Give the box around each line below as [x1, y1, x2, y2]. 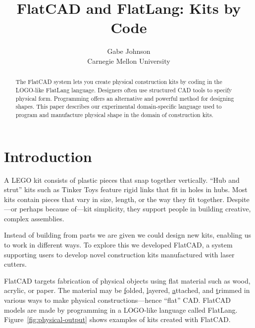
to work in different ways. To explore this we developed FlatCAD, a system [4, 240, 233, 250]
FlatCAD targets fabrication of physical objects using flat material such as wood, [4, 275, 251, 286]
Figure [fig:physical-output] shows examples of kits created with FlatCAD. [4, 314, 231, 325]
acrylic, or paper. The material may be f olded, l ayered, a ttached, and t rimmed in [4, 285, 250, 295]
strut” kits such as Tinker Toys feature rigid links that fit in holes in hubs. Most [4, 184, 248, 195]
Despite [226, 194, 250, 204]
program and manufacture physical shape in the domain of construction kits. [15, 110, 213, 119]
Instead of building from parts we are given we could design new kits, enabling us [4, 230, 252, 240]
